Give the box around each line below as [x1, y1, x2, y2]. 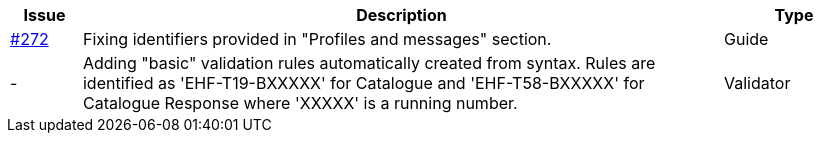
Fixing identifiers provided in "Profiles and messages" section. [82, 29, 552, 49]
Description [356, 5, 447, 25]
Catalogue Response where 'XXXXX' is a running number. [82, 93, 518, 113]
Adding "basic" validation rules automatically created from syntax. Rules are [82, 53, 656, 73]
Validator [723, 73, 791, 93]
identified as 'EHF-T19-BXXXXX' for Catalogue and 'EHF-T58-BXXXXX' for [82, 73, 645, 93]
